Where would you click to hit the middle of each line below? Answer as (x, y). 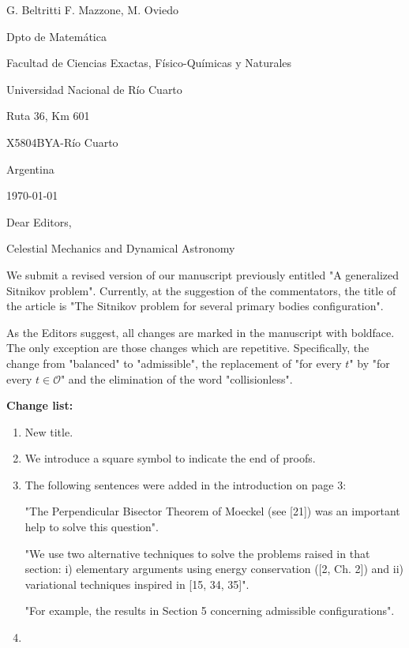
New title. (49, 431)
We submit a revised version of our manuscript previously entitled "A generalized (203, 274)
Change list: (40, 405)
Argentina (30, 169)
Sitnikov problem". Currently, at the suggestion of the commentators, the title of (201, 290)
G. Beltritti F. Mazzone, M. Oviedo (92, 9)
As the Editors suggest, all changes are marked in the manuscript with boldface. (201, 332)
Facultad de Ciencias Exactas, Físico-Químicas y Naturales (149, 63)
